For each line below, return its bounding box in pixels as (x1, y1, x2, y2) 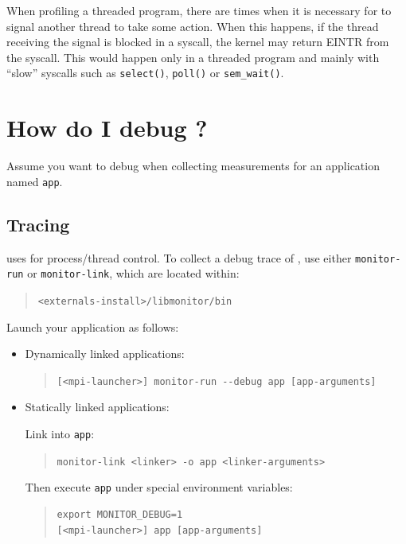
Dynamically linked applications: (25, 345, 185, 362)
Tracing (6, 212, 70, 236)
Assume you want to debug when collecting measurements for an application (6, 157, 380, 174)
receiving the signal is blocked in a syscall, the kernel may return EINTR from (6, 33, 389, 50)
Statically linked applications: (25, 398, 170, 415)
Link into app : (25, 425, 95, 442)
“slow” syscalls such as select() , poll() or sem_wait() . (6, 64, 284, 81)
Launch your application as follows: (6, 318, 179, 335)
